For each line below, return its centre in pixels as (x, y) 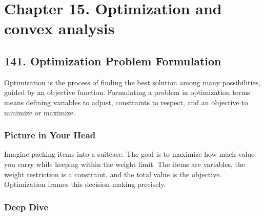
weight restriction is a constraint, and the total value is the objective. (113, 174)
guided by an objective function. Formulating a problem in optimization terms (127, 92)
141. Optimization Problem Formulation (113, 61)
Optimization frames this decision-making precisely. (85, 184)
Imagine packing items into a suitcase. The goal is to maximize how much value (129, 154)
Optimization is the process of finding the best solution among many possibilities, (133, 82)
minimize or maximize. (40, 112)
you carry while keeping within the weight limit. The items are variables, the (125, 164)
